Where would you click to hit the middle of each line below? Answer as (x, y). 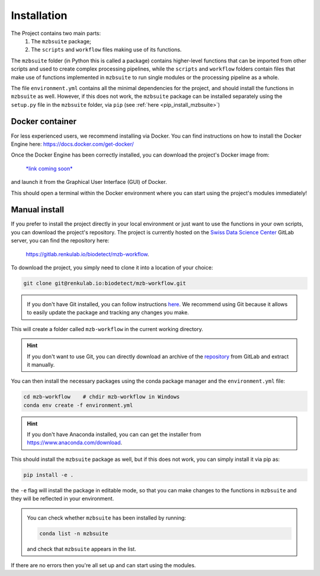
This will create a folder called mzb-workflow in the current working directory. (107, 329)
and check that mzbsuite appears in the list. (81, 549)
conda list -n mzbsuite (74, 533)
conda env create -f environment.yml (78, 405)
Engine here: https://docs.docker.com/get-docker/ (73, 144)
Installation (39, 15)
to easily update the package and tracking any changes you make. (108, 313)
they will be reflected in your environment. (63, 499)
